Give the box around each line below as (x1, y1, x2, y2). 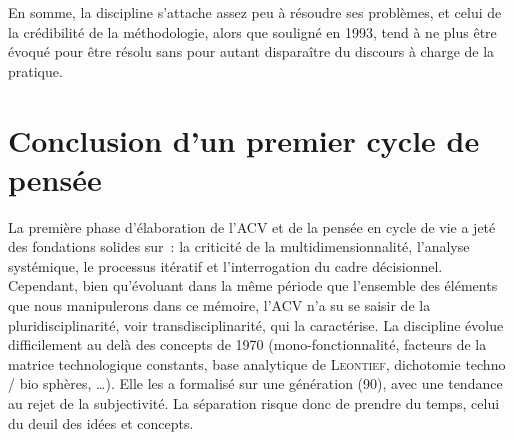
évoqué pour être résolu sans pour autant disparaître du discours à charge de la (8, 41, 495, 62)
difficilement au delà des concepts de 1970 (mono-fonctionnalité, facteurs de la (8, 334, 487, 355)
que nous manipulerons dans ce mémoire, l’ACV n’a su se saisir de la (8, 295, 431, 316)
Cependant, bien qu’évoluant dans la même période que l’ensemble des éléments (8, 275, 498, 296)
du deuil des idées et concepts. (8, 412, 194, 433)
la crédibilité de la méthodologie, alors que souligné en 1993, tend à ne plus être (8, 21, 497, 42)
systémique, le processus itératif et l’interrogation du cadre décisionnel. (8, 255, 443, 276)
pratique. (8, 60, 63, 81)
